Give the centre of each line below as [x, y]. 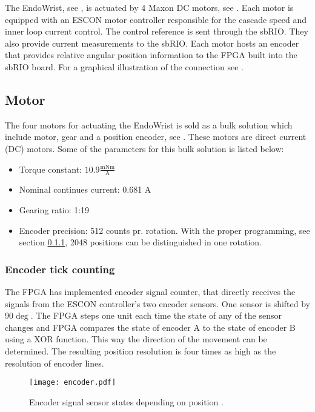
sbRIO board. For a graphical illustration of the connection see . [124, 66]
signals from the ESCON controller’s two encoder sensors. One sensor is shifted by [157, 303]
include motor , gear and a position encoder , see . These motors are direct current [156, 137]
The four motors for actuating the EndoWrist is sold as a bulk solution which [149, 125]
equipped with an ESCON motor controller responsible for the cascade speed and [156, 19]
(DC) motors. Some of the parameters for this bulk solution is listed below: [144, 148]
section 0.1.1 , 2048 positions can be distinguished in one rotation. [141, 242]
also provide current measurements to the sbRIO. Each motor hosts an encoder [152, 43]
